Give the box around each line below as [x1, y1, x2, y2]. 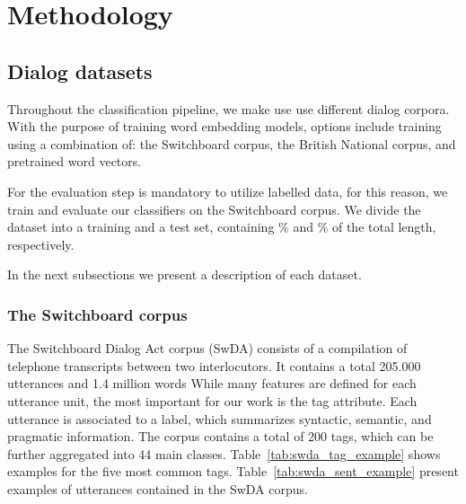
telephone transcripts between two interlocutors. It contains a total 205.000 [7, 356, 421, 375]
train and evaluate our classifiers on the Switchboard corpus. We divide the [7, 199, 421, 218]
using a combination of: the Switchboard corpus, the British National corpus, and [7, 134, 456, 153]
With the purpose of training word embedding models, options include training [7, 117, 442, 136]
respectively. [7, 234, 75, 253]
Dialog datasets [7, 57, 153, 84]
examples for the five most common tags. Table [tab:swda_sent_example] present [7, 462, 459, 481]
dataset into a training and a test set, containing [7, 217, 275, 236]
